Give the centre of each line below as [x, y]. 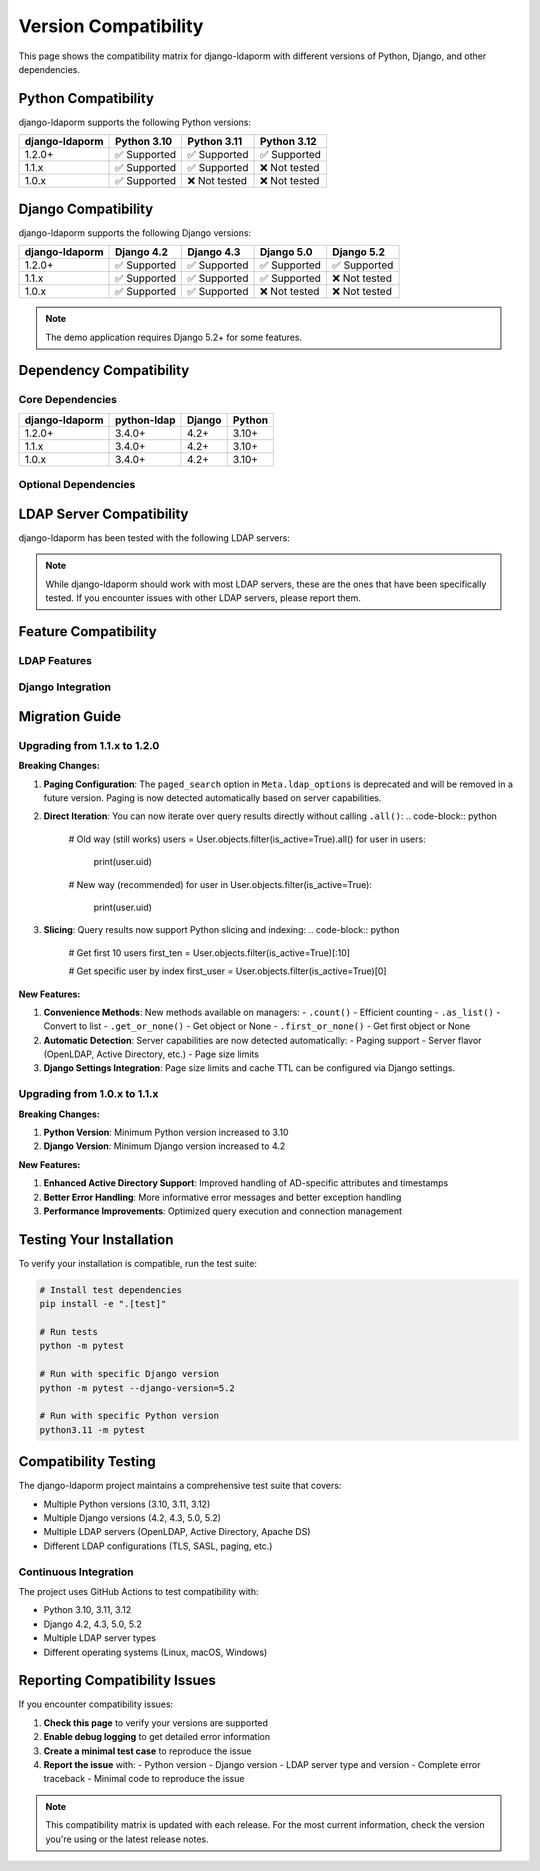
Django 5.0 [286, 252]
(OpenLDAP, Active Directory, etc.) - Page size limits [151, 1054]
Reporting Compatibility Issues [117, 1680]
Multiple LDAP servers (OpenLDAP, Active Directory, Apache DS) [177, 1532]
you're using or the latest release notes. [127, 1839]
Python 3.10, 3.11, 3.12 [87, 1610]
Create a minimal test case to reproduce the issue [147, 1751]
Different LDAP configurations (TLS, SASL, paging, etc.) [158, 1546]
